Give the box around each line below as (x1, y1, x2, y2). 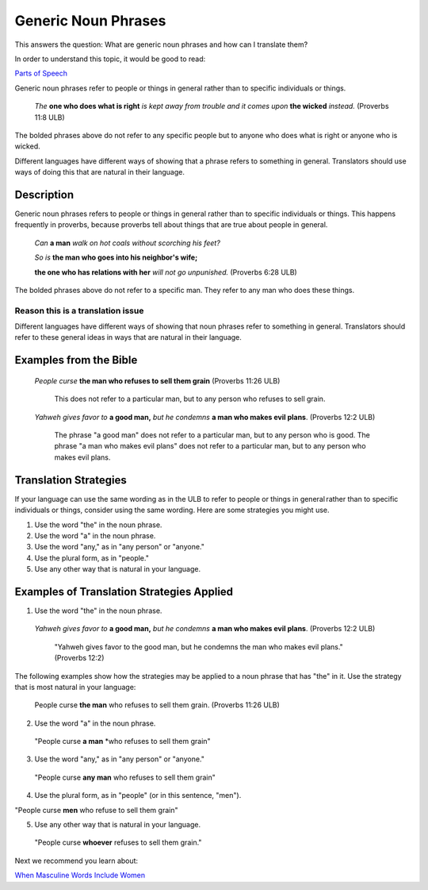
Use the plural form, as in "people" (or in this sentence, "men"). (34, 791, 242, 800)
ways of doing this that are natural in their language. (14, 168, 185, 177)
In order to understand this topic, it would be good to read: (14, 54, 206, 64)
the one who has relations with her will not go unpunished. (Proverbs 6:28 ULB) (34, 267, 297, 277)
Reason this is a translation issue (14, 305, 144, 316)
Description (14, 187, 75, 202)
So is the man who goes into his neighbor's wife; (34, 252, 198, 262)
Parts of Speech (14, 68, 67, 79)
